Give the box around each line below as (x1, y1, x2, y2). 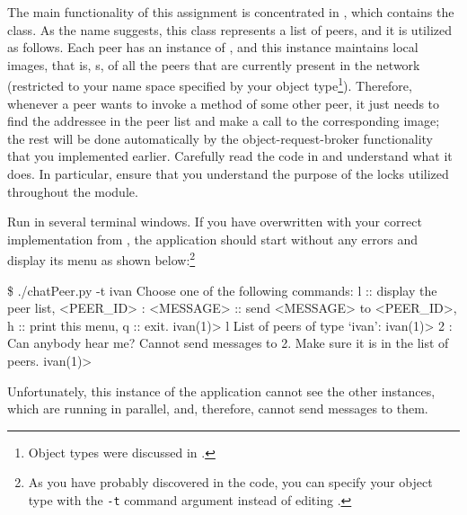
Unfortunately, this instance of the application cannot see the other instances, (7, 381, 436, 400)
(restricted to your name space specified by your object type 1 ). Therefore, (7, 74, 412, 95)
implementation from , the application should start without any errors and (7, 229, 419, 248)
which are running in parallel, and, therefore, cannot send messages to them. (7, 399, 428, 418)
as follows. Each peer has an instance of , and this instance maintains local (7, 38, 419, 57)
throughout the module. (7, 182, 138, 200)
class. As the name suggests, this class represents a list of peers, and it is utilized (7, 20, 452, 39)
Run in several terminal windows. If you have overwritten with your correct (7, 212, 422, 231)
